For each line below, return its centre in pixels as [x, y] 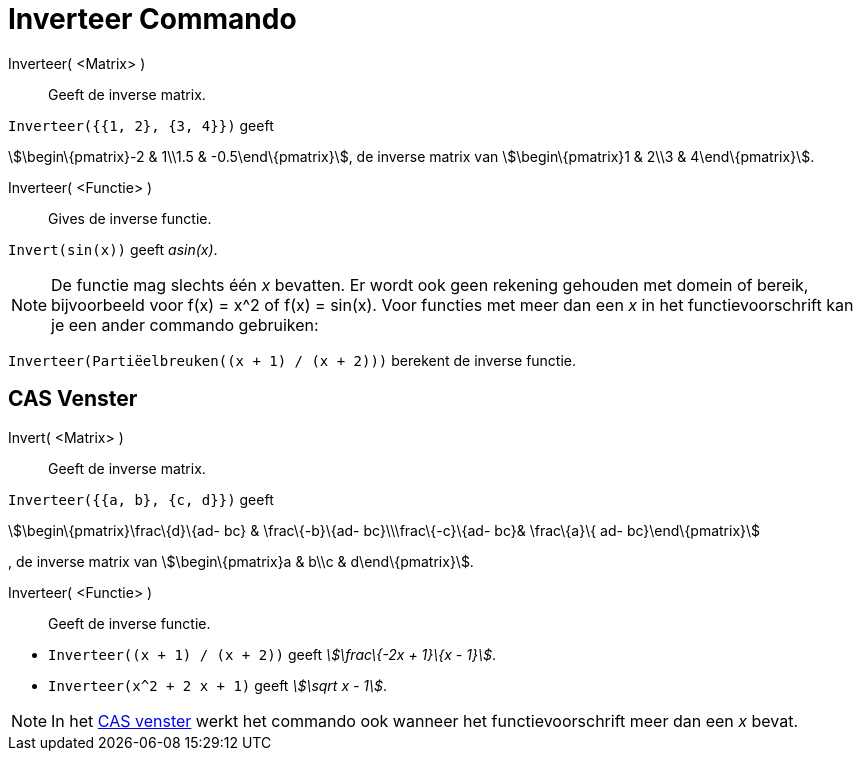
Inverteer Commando [152, 19]
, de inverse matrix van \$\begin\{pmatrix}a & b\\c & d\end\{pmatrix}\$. [241, 561]
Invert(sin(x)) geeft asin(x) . [113, 249]
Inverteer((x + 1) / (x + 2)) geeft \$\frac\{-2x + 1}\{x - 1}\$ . [272, 654]
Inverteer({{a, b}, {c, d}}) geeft [141, 499]
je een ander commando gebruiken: [185, 324]
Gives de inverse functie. [130, 218]
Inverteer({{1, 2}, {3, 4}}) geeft [141, 125]
